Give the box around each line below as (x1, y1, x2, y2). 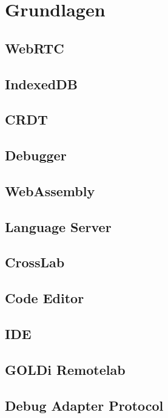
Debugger (5, 146, 67, 165)
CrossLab (5, 253, 65, 272)
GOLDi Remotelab (5, 360, 126, 379)
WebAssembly (5, 181, 95, 200)
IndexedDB (5, 74, 78, 93)
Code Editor (5, 289, 84, 307)
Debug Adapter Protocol (5, 396, 164, 414)
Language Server (5, 217, 112, 236)
